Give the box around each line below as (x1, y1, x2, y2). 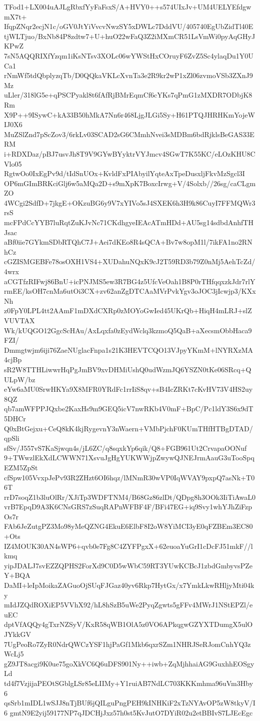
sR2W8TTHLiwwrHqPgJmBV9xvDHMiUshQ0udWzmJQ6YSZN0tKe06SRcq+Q (4, 364, 251, 374)
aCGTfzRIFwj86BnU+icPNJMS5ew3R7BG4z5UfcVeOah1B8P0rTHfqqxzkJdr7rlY (4, 276, 255, 286)
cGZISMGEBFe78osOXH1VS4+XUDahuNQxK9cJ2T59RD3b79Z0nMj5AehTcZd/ (4, 256, 255, 267)
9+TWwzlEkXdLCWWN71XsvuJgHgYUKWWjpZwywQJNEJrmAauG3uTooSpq (4, 452, 254, 463)
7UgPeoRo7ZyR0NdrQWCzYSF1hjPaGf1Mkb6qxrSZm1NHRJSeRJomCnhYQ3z (4, 638, 251, 649)
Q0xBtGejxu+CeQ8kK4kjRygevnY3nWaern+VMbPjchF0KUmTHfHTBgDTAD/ (4, 423, 253, 433)
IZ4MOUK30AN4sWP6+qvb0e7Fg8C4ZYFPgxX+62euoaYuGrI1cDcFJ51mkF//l (4, 540, 253, 551)
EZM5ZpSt (4, 462, 38, 472)
